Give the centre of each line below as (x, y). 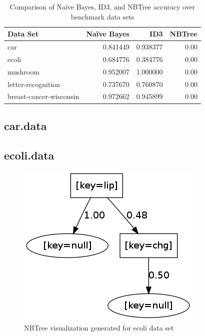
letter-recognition (34, 84)
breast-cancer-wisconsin (43, 96)
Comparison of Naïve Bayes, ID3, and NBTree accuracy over (102, 6)
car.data (25, 125)
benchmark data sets (102, 16)
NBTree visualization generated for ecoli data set (99, 328)
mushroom (23, 71)
